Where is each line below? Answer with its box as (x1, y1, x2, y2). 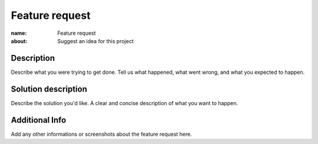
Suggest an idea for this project (57, 37, 134, 44)
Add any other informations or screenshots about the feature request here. (11, 130, 193, 138)
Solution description (11, 84, 88, 94)
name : (11, 30, 27, 37)
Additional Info (11, 115, 67, 125)
